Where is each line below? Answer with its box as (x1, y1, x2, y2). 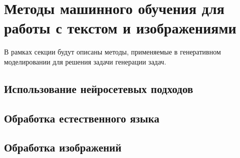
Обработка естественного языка (4, 110, 159, 125)
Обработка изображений (4, 139, 122, 155)
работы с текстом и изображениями (4, 17, 236, 38)
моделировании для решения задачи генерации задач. (4, 56, 166, 66)
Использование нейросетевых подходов (4, 80, 193, 96)
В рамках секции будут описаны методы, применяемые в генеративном (4, 46, 221, 57)
